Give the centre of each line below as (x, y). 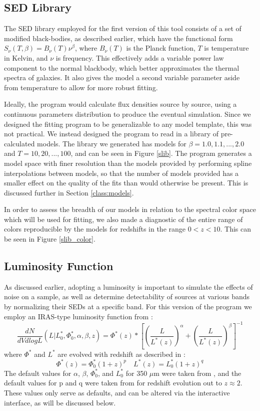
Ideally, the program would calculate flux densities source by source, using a (120, 104)
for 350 (136, 373)
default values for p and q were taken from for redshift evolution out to (113, 383)
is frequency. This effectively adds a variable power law (140, 57)
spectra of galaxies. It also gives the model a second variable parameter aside (122, 77)
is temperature (226, 48)
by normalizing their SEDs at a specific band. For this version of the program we (128, 306)
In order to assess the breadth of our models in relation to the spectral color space (130, 209)
